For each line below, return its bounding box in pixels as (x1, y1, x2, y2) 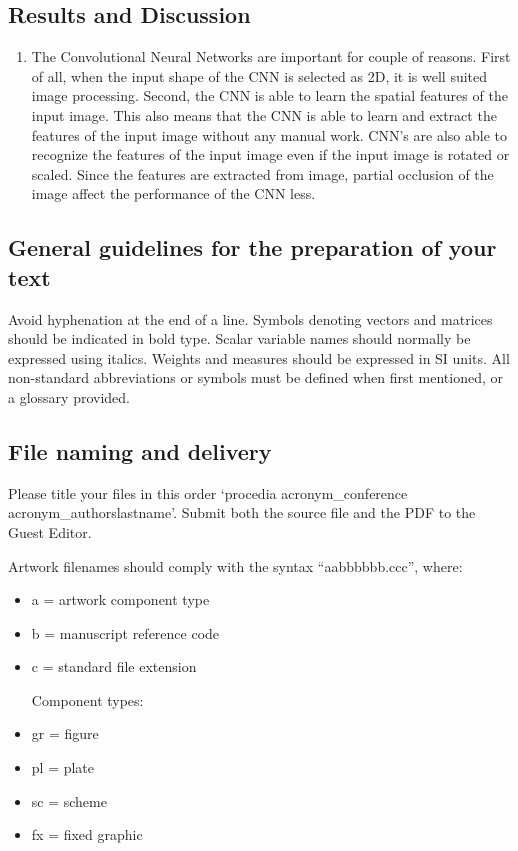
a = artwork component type (31, 589, 210, 610)
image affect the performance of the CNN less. (31, 183, 316, 204)
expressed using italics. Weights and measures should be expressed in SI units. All (8, 347, 510, 368)
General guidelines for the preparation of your (8, 232, 497, 263)
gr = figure (31, 723, 99, 744)
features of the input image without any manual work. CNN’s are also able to (31, 124, 507, 145)
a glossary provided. (8, 386, 130, 407)
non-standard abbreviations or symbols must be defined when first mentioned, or (8, 367, 503, 388)
